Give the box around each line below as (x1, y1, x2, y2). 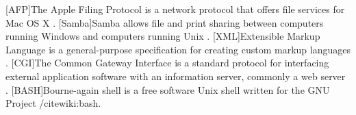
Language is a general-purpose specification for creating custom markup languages (5, 42, 351, 56)
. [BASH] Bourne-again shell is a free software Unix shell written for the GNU (5, 82, 330, 97)
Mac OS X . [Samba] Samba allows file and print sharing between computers (5, 15, 324, 29)
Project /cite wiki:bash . (5, 96, 101, 110)
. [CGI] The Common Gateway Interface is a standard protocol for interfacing (5, 55, 329, 70)
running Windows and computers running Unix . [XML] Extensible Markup (5, 29, 320, 43)
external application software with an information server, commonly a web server (5, 68, 346, 83)
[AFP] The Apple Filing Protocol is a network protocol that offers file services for (5, 2, 345, 16)
